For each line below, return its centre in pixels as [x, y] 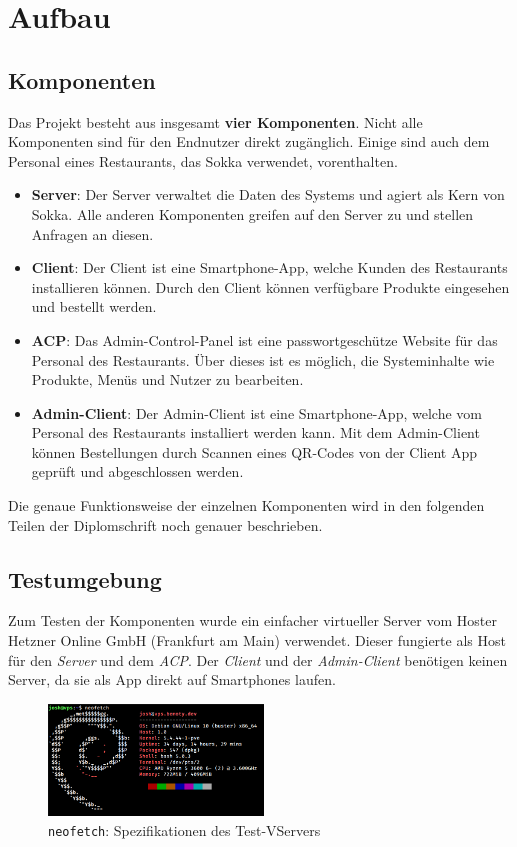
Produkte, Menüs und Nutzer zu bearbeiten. [167, 379]
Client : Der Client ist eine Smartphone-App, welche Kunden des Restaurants [269, 267]
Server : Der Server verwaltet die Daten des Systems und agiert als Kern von [268, 194]
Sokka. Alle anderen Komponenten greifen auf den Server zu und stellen [252, 213]
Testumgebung [85, 578]
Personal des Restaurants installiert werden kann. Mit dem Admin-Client [255, 432]
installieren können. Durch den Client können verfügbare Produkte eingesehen [270, 286]
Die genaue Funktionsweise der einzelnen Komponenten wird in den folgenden [246, 505]
